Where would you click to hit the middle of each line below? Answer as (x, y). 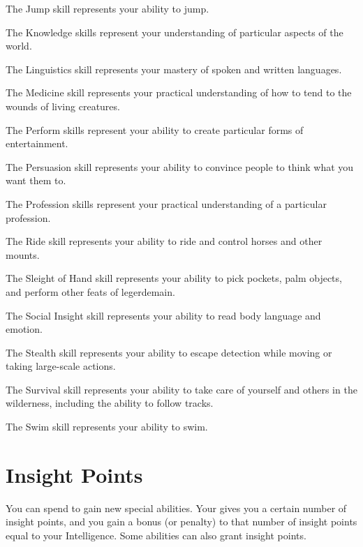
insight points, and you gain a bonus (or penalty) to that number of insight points (181, 522)
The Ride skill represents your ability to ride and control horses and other (164, 241)
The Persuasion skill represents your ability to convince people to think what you (180, 166)
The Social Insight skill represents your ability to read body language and (163, 315)
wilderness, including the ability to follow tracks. (110, 403)
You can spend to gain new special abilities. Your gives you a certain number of (176, 508)
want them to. (36, 180)
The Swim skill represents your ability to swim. (107, 427)
